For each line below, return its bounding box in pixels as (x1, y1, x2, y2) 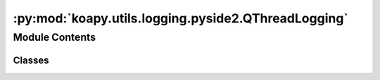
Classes (13, 54, 49, 66)
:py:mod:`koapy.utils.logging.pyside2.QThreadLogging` (13, 11, 348, 26)
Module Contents (13, 31, 96, 44)
